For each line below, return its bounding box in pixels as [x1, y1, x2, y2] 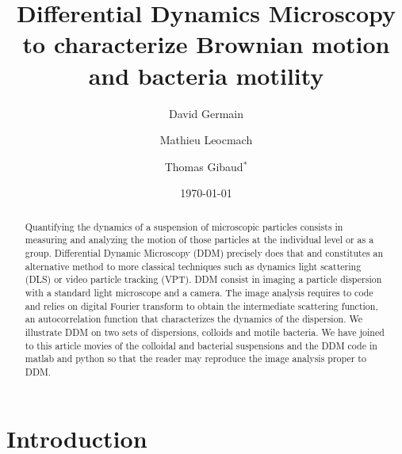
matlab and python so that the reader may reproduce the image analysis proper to [25, 352, 366, 365]
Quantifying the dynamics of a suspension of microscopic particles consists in [25, 219, 343, 233]
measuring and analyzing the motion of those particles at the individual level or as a [25, 233, 374, 246]
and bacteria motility [88, 59, 324, 91]
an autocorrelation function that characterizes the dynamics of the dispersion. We [25, 312, 363, 326]
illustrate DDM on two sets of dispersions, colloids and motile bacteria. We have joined [25, 325, 385, 338]
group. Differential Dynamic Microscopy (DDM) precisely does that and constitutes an [25, 246, 384, 259]
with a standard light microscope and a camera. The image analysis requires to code [25, 285, 373, 299]
